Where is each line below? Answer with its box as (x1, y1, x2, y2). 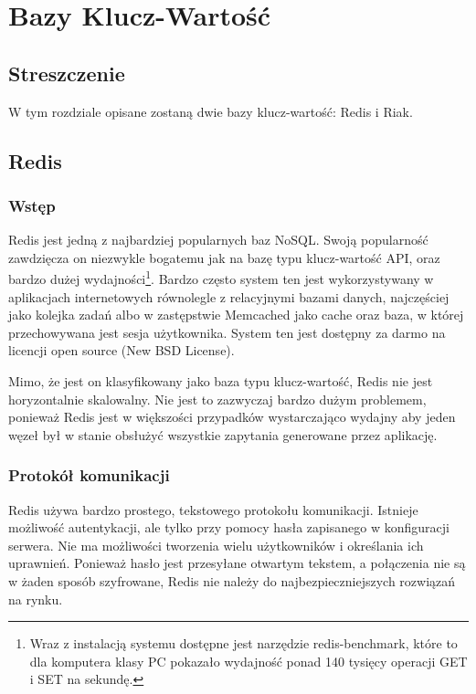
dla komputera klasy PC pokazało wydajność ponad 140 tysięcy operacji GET (29, 651, 468, 670)
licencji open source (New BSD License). (8, 341, 235, 360)
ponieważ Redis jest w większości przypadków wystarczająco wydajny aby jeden (8, 407, 456, 426)
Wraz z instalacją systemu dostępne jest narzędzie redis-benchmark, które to (29, 634, 458, 653)
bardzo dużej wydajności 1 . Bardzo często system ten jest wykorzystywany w (8, 267, 434, 289)
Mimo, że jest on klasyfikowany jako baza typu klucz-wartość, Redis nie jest (8, 371, 433, 390)
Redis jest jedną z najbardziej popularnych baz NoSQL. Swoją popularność (8, 230, 428, 249)
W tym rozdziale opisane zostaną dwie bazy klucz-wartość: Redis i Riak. (8, 101, 413, 121)
